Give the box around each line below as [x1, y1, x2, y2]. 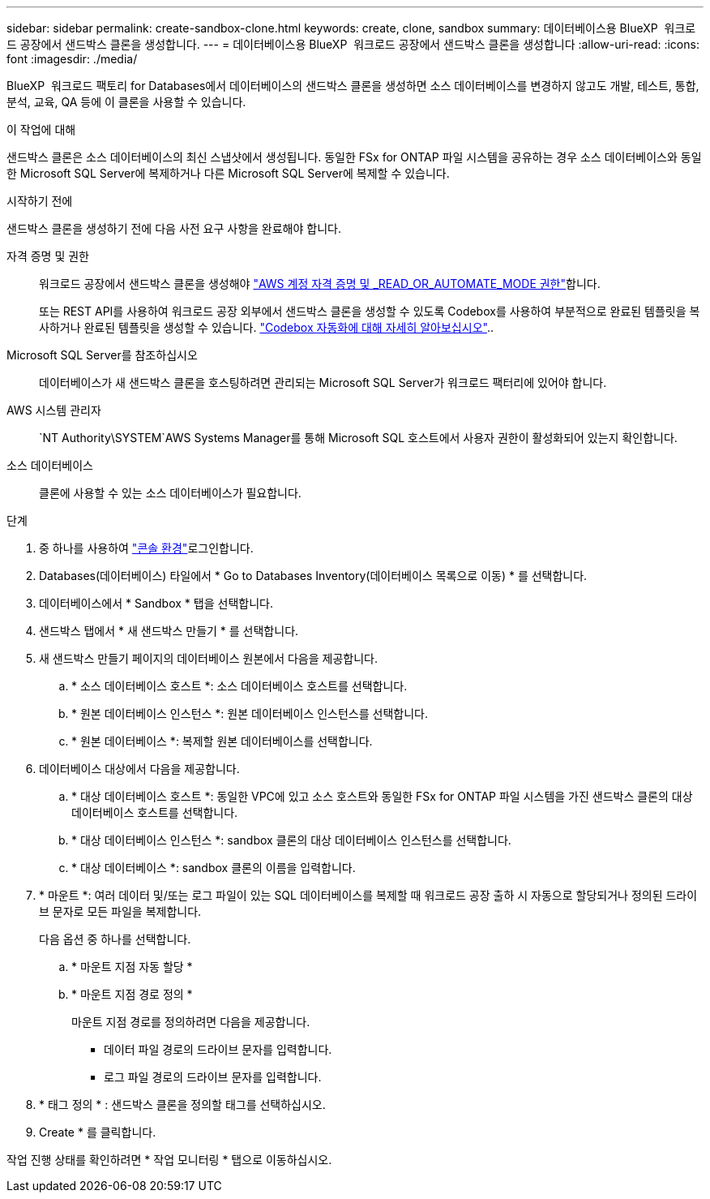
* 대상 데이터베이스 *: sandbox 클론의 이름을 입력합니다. [71, 861, 356, 875]
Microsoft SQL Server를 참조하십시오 [6, 348, 198, 362]
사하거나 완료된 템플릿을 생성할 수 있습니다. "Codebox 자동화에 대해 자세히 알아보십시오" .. [39, 320, 494, 334]
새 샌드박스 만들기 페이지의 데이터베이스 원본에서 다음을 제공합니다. [39, 651, 378, 665]
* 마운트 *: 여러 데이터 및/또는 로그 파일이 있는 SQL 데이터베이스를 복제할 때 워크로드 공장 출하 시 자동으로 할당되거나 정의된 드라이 [39, 888, 698, 902]
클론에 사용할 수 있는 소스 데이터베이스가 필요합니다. [39, 486, 302, 500]
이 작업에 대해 [6, 122, 76, 136]
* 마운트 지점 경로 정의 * [71, 987, 193, 1001]
